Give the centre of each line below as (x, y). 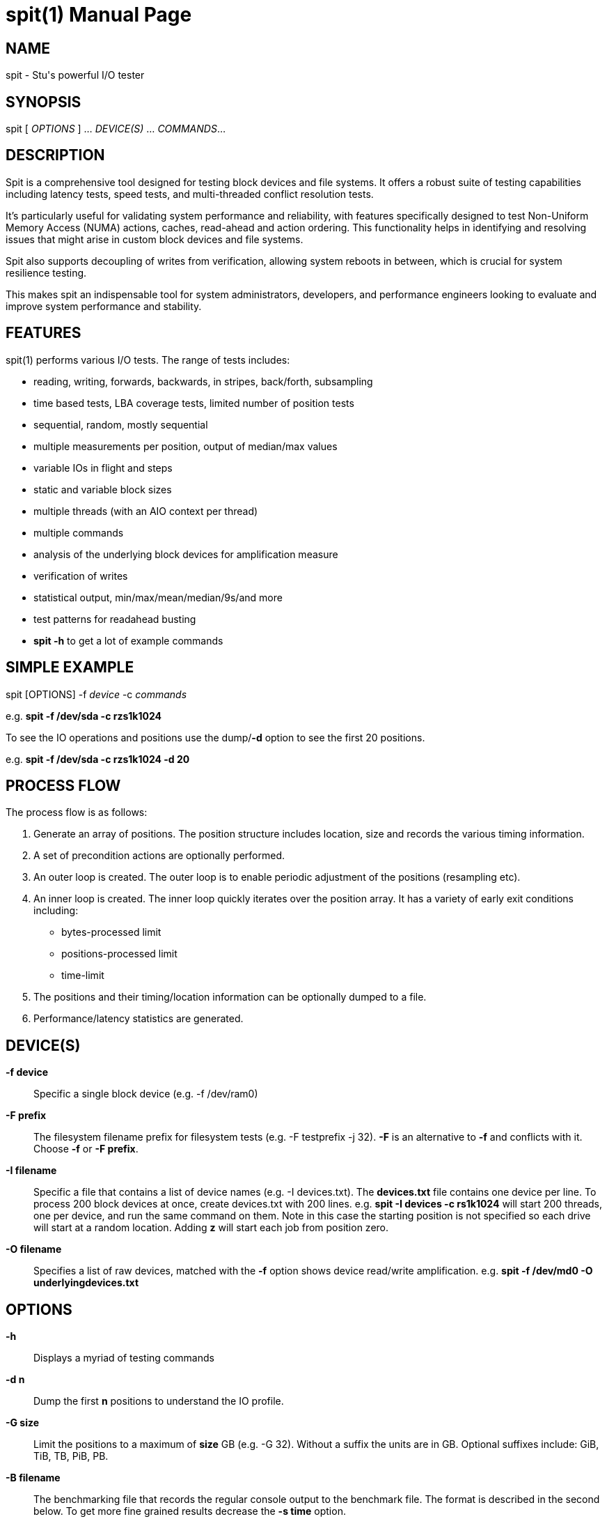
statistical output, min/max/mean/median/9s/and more (158, 597)
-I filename (31, 1171)
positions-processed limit (119, 954)
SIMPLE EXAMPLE (70, 668)
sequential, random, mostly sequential (121, 424)
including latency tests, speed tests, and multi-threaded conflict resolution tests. (190, 194)
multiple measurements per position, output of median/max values (186, 446)
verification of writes (81, 576)
